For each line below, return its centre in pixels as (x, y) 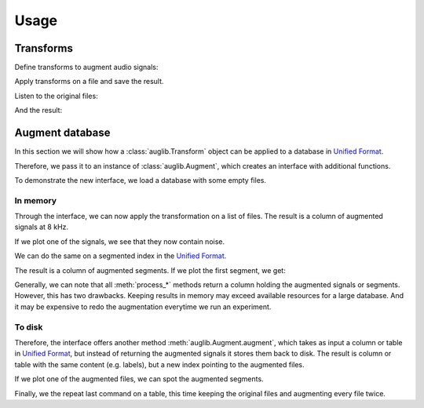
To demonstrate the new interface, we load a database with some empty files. (141, 180)
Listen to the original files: (56, 96)
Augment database (62, 133)
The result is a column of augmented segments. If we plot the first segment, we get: (150, 270)
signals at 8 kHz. (42, 227)
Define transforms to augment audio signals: (86, 67)
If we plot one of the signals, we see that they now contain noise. (120, 241)
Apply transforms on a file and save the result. (89, 82)
